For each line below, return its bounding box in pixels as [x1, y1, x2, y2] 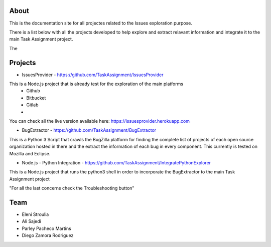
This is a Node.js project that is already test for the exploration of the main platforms [9, 81, 183, 87]
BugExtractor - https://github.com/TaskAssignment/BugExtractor [22, 127, 157, 133]
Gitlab [26, 102, 39, 108]
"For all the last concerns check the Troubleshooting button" [9, 185, 134, 191]
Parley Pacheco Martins [22, 225, 71, 231]
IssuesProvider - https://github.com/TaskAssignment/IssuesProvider [22, 72, 164, 78]
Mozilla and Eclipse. [9, 150, 51, 156]
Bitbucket [26, 95, 46, 101]
